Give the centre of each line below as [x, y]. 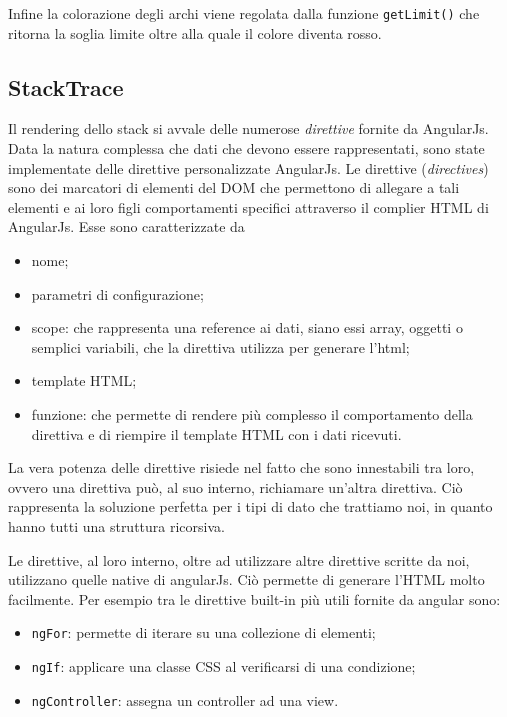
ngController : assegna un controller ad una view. [185, 699]
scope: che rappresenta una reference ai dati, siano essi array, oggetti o [247, 327]
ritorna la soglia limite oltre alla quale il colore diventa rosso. [195, 32]
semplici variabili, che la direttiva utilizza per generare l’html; [220, 346]
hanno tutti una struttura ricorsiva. [116, 525]
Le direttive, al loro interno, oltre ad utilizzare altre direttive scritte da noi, [239, 559]
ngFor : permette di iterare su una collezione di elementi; [203, 632]
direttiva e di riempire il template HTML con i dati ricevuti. [216, 433]
